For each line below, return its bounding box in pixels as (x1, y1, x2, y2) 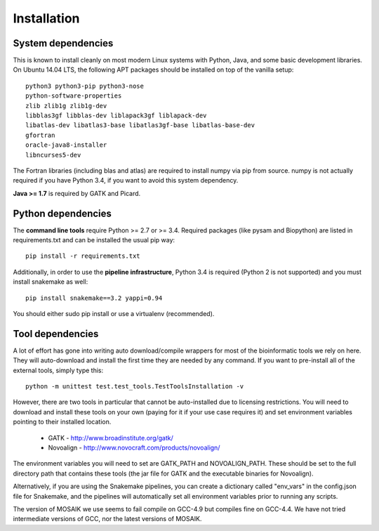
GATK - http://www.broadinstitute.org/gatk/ (48, 433, 173, 442)
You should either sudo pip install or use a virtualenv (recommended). (13, 310, 215, 317)
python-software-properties (25, 92, 122, 100)
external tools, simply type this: (13, 366, 104, 374)
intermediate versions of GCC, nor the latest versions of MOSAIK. (13, 515, 202, 523)
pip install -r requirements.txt (25, 252, 140, 260)
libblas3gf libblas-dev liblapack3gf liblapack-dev (25, 112, 207, 119)
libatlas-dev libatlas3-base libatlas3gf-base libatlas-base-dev (25, 122, 255, 129)
